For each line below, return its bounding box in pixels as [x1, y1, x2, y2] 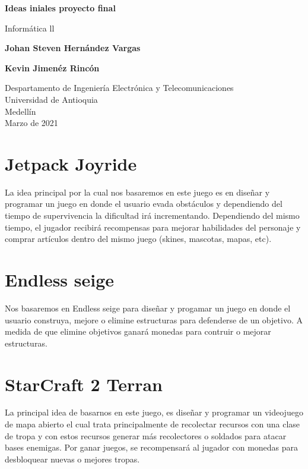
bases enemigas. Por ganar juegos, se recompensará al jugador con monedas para [5, 441, 299, 454]
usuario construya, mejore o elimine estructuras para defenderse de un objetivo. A [5, 313, 303, 326]
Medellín [5, 105, 36, 117]
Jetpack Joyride [5, 151, 137, 175]
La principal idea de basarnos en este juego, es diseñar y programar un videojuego [5, 406, 303, 418]
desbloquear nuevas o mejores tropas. [5, 452, 140, 465]
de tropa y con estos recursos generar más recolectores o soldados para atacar [5, 429, 287, 442]
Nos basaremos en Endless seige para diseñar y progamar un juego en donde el [5, 301, 291, 314]
